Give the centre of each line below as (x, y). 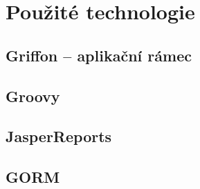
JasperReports (59, 136)
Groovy (33, 96)
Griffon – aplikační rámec (99, 55)
